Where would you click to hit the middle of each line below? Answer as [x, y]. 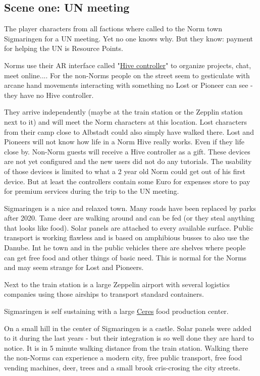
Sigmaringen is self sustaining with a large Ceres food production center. [116, 311]
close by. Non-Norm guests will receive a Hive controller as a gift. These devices [127, 151]
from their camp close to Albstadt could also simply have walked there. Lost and [129, 131]
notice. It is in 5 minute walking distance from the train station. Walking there [126, 347]
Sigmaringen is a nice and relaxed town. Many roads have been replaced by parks [130, 208]
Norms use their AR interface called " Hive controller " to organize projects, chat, [128, 65]
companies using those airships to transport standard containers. [104, 294]
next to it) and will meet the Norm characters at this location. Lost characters [125, 121]
